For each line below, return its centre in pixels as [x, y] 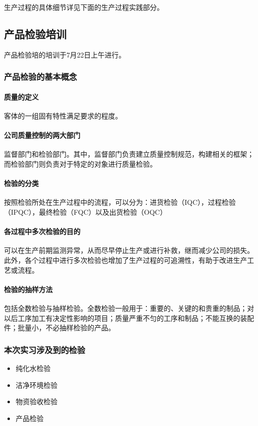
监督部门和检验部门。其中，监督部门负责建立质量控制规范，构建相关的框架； [129, 154]
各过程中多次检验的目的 [42, 231]
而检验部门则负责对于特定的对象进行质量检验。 [80, 164]
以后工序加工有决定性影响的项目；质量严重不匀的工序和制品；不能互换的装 [126, 318]
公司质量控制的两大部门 [42, 135]
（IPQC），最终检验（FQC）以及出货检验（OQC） [86, 212]
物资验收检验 [36, 401]
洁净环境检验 [36, 385]
